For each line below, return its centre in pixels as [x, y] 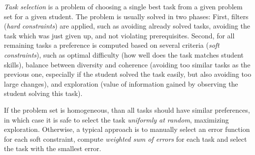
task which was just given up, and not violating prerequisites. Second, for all [119, 35]
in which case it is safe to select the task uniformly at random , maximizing [116, 119]
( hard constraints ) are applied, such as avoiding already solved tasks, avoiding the [127, 26]
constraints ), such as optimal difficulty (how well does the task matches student [124, 54]
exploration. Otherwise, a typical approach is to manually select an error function [127, 129]
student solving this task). [43, 93]
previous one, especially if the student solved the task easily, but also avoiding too [128, 74]
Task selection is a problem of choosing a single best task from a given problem [123, 6]
